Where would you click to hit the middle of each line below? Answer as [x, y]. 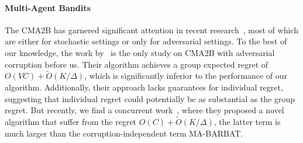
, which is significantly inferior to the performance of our [186, 76]
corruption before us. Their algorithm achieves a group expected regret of [137, 64]
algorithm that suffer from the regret [71, 121]
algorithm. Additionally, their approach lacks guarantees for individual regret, [144, 87]
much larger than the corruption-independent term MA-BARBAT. [124, 133]
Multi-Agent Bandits [48, 7]
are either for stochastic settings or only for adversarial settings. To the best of [146, 41]
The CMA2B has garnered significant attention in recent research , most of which [151, 29]
